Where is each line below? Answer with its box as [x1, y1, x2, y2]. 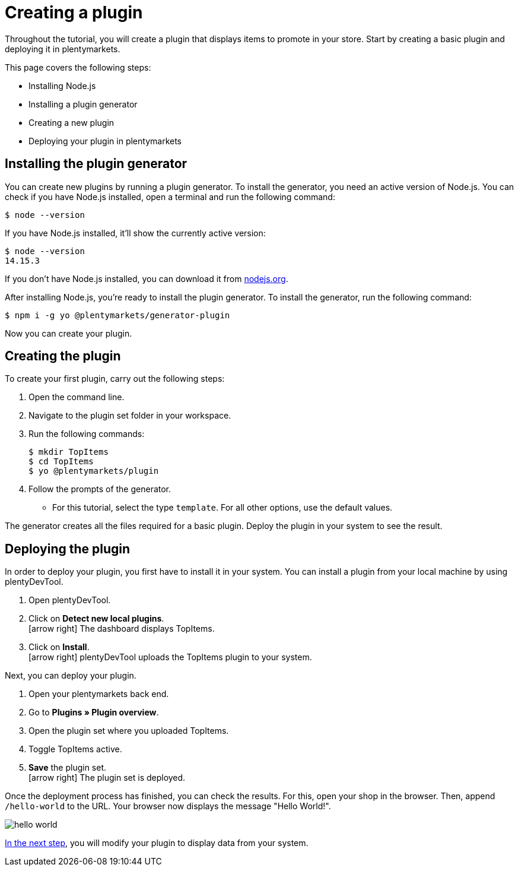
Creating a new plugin [28, 117, 115, 128]
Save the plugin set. [28, 762, 107, 773]
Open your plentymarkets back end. [28, 689, 169, 699]
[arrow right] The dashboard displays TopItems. [28, 623, 215, 634]
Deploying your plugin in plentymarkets [28, 135, 182, 146]
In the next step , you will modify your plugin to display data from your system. [5, 838, 309, 848]
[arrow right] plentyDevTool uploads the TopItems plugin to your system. [28, 652, 312, 663]
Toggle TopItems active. [28, 744, 122, 755]
